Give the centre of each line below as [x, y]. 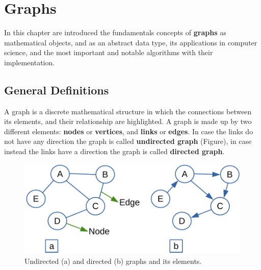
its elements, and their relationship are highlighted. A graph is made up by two [128, 121]
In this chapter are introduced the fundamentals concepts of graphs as [115, 32]
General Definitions [57, 90]
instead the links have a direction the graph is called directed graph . [114, 151]
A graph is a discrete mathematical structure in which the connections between [128, 111]
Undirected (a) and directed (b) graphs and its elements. [113, 261]
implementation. [30, 62]
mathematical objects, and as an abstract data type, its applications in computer [131, 42]
